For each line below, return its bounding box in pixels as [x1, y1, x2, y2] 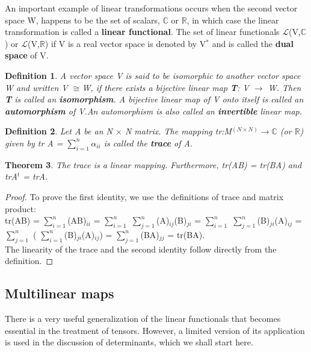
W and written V [5, 81, 68, 93]
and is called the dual [212, 37, 294, 49]
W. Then [268, 81, 301, 93]
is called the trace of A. [103, 136, 193, 149]
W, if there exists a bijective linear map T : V [82, 81, 249, 93]
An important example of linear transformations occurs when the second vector [5, 2, 298, 14]
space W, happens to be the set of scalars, [5, 13, 160, 26]
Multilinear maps [5, 284, 114, 303]
